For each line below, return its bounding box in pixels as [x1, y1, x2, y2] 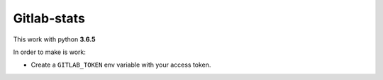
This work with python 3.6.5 [13, 35, 96, 44]
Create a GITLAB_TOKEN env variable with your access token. [30, 60, 211, 69]
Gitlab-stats [13, 11, 85, 26]
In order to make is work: [13, 48, 87, 56]
